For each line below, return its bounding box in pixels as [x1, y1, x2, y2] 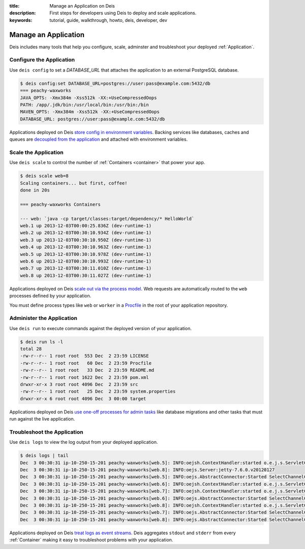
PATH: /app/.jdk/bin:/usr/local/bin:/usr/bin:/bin [20, 102, 149, 108]
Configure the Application [9, 56, 75, 63]
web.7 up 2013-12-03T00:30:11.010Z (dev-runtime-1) [20, 266, 152, 271]
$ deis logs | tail [20, 453, 69, 459]
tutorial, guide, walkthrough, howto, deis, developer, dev [49, 17, 168, 23]
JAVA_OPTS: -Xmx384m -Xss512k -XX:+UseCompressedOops [20, 94, 157, 101]
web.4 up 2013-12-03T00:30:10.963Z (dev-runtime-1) [20, 244, 152, 250]
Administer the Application [9, 315, 77, 322]
